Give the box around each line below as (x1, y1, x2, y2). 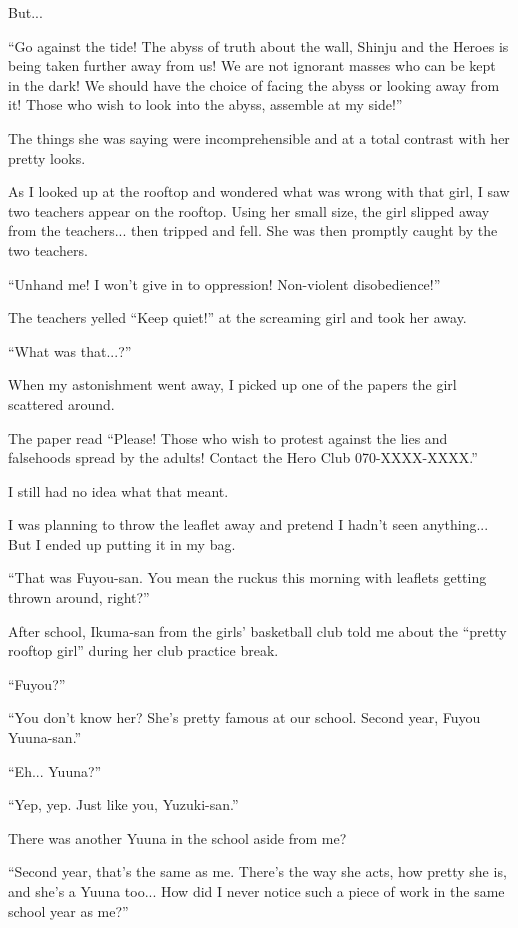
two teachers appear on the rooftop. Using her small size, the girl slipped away (8, 200, 490, 221)
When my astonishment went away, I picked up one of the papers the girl (8, 374, 457, 395)
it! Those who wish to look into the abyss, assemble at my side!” (8, 94, 403, 115)
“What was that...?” (8, 340, 132, 361)
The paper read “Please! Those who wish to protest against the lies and (8, 427, 448, 448)
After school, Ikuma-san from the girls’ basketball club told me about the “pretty (8, 620, 507, 641)
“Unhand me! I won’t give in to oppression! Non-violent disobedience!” (8, 273, 441, 294)
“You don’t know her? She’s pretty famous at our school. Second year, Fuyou (8, 707, 481, 728)
